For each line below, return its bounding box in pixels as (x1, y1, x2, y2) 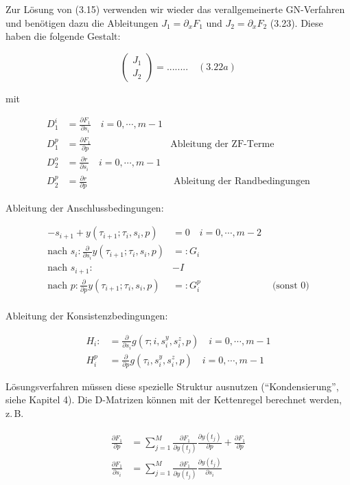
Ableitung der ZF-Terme (170, 139, 275, 149)
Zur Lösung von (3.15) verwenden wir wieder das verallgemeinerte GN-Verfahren (5, 2, 345, 16)
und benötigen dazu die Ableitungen (5, 15, 159, 30)
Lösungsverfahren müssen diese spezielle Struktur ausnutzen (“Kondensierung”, (5, 379, 339, 393)
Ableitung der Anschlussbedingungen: (5, 200, 164, 214)
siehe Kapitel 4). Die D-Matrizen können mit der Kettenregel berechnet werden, (5, 392, 342, 407)
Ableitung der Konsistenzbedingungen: (5, 308, 168, 322)
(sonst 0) (272, 280, 310, 291)
